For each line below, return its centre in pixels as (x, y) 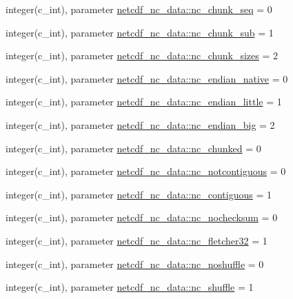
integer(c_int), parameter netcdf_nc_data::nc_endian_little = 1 (144, 102)
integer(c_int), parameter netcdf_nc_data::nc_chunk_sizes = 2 (142, 55)
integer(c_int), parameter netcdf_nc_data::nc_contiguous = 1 (139, 194)
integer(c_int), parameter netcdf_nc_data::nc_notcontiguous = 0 (146, 171)
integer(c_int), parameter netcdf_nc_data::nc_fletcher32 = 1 (137, 240)
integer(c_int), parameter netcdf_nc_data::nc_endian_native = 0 (147, 78)
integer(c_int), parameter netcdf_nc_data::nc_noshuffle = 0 (135, 264)
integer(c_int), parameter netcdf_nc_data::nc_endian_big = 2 (140, 124)
